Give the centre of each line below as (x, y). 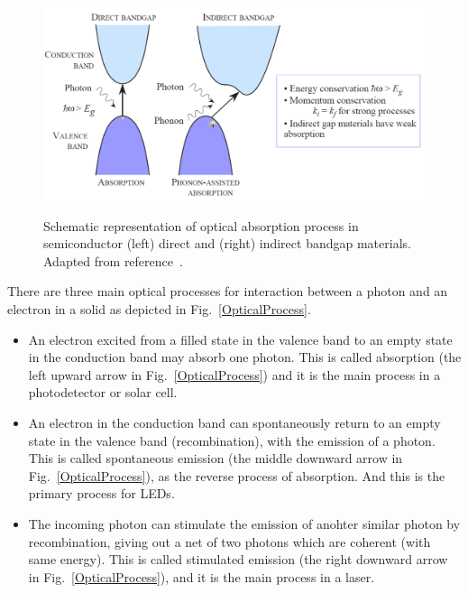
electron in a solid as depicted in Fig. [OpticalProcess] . (159, 309)
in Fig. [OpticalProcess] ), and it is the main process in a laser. (202, 576)
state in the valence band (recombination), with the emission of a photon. (232, 440)
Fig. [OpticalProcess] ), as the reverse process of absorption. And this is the (237, 475)
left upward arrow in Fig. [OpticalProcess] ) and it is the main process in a (234, 374)
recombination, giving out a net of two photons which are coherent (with (229, 541)
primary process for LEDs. (101, 493)
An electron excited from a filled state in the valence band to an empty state (240, 339)
